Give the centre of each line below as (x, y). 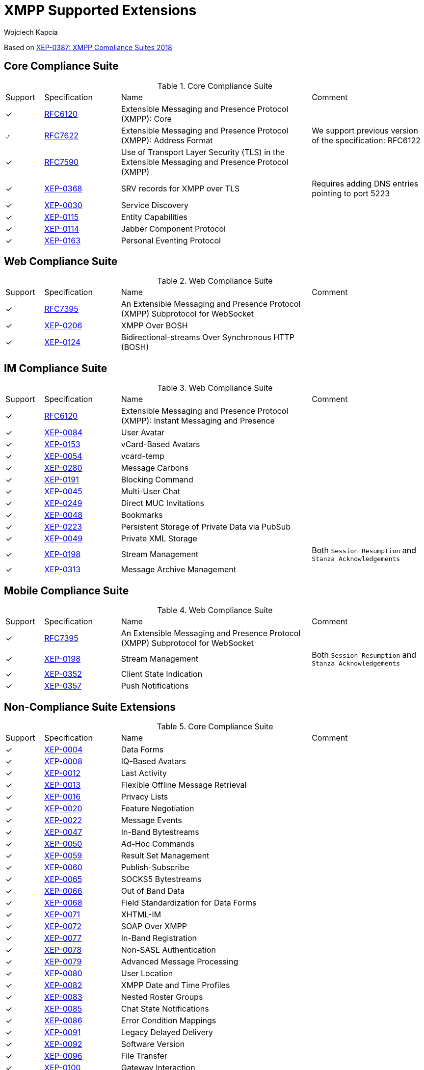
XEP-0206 (63, 326)
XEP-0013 (63, 785)
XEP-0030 (63, 205)
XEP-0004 (64, 749)
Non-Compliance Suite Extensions (90, 707)
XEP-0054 (63, 456)
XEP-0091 (63, 1032)
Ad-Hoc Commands (158, 843)
